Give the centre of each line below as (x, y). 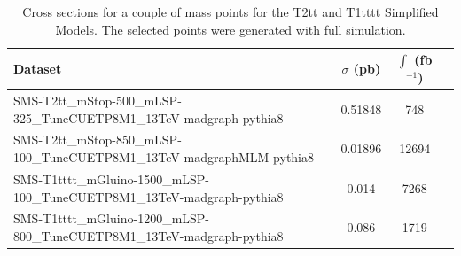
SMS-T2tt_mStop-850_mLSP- (98, 140)
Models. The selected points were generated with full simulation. (230, 29)
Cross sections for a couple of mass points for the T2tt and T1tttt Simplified (230, 12)
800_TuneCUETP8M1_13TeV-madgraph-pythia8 (148, 235)
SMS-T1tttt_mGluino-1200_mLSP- (112, 218)
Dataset (38, 69)
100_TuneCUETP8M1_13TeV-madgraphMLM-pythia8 (164, 157)
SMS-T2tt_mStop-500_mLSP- (98, 101)
